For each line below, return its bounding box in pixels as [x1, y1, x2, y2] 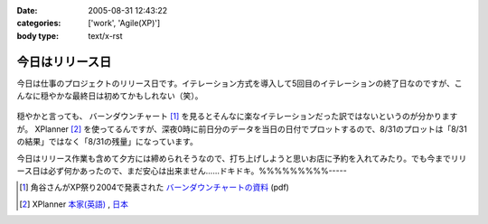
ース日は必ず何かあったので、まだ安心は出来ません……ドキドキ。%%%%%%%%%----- [16, 165, 347, 176]
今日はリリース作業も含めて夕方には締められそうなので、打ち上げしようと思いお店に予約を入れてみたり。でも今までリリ [16, 153, 467, 163]
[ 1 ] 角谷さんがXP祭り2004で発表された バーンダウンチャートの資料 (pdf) [19, 182, 289, 193]
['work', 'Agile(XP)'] [88, 18, 161, 29]
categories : [16, 18, 61, 29]
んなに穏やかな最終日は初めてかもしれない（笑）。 [16, 90, 203, 101]
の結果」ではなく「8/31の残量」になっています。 [16, 136, 198, 147]
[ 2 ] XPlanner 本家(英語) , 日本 [19, 199, 128, 210]
